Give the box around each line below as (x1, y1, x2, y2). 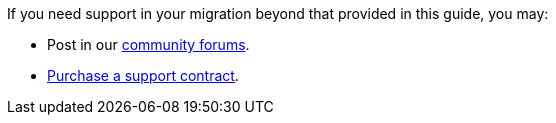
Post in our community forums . (47, 36, 250, 53)
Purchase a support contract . (47, 67, 239, 84)
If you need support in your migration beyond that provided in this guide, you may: (7, 5, 549, 22)
